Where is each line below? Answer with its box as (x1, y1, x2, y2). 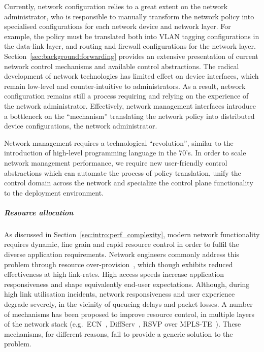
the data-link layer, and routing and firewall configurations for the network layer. (4, 41, 256, 51)
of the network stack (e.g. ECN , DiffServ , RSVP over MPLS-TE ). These (4, 318, 241, 329)
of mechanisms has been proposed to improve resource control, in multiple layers (4, 308, 254, 319)
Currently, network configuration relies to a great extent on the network (4, 1, 228, 11)
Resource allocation (4, 207, 74, 217)
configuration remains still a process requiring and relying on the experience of (4, 90, 249, 101)
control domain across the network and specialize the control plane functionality (4, 177, 253, 188)
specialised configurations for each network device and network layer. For (4, 21, 231, 31)
